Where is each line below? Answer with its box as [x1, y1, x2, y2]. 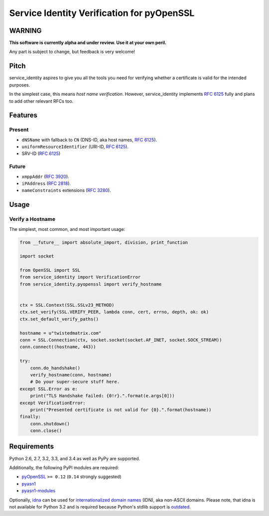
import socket [19, 253, 54, 259]
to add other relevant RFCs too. [9, 98, 74, 104]
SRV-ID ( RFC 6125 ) [21, 151, 61, 157]
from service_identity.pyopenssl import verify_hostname [19, 281, 162, 287]
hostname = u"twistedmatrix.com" [19, 330, 102, 336]
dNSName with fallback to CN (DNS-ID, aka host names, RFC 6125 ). [21, 137, 157, 143]
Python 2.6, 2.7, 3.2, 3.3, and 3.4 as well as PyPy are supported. [9, 455, 140, 461]
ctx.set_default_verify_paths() [19, 316, 99, 322]
